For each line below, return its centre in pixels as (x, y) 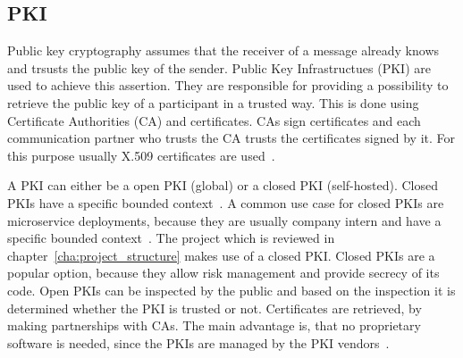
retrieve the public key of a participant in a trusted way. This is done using (213, 102)
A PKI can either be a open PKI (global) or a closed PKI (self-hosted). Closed (223, 185)
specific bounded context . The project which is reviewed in (171, 238)
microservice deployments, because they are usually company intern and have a (224, 220)
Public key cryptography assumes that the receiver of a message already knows (223, 50)
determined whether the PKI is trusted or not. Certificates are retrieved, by (215, 308)
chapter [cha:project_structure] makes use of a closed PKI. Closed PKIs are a (221, 255)
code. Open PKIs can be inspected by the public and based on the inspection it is (231, 290)
